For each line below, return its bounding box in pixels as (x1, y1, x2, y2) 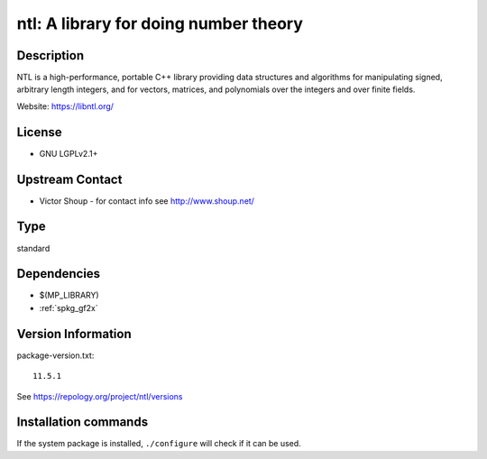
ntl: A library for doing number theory (16, 14, 304, 33)
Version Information (16, 326, 132, 342)
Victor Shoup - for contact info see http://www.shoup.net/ (39, 195, 254, 207)
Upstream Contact (16, 171, 123, 187)
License (16, 124, 62, 140)
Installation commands (16, 415, 149, 430)
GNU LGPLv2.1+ (39, 148, 98, 159)
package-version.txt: (16, 350, 95, 361)
